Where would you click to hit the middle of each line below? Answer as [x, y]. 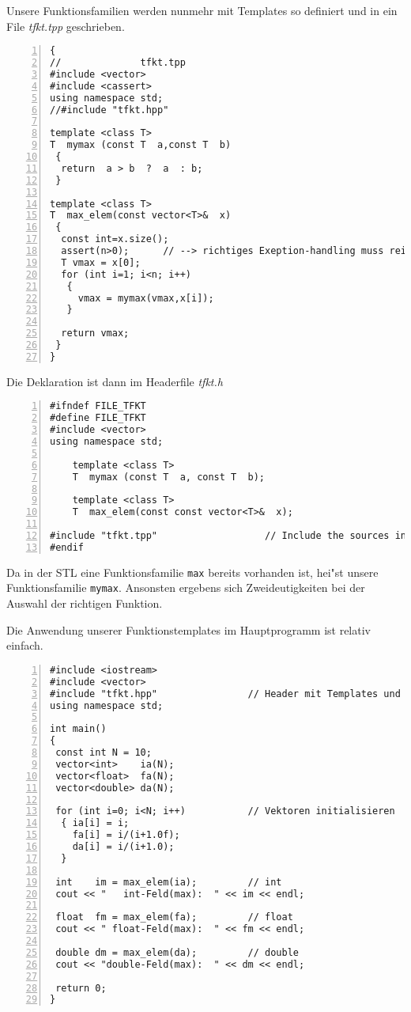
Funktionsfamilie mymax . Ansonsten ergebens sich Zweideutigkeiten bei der [186, 587]
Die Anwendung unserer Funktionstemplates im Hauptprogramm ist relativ [189, 629]
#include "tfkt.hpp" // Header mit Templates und [225, 694]
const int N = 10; [104, 752]
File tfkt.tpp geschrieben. [66, 26]
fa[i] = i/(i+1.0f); [126, 835]
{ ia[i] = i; [95, 823]
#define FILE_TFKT [98, 418]
